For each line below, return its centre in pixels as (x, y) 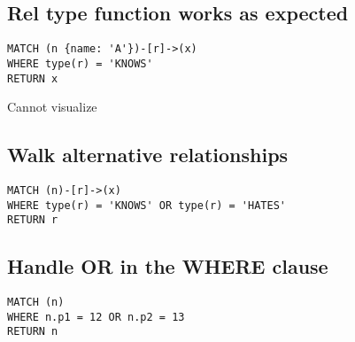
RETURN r (33, 220)
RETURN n (33, 332)
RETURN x (33, 78)
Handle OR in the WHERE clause (168, 266)
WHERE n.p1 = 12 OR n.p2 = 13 (96, 317)
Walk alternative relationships (148, 155)
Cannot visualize (52, 107)
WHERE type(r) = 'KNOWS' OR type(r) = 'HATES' (147, 205)
